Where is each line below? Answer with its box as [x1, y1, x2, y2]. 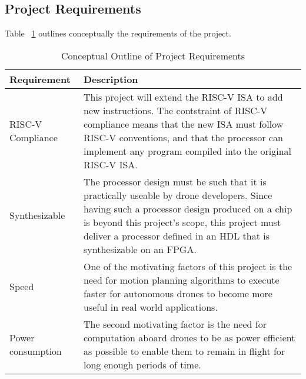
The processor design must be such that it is [84, 174, 267, 188]
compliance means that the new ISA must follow [84, 117, 284, 131]
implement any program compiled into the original [84, 144, 292, 158]
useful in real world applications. [84, 300, 218, 314]
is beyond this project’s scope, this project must [84, 215, 281, 229]
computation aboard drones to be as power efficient [84, 330, 295, 344]
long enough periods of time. [84, 357, 201, 371]
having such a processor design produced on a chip [84, 201, 292, 215]
